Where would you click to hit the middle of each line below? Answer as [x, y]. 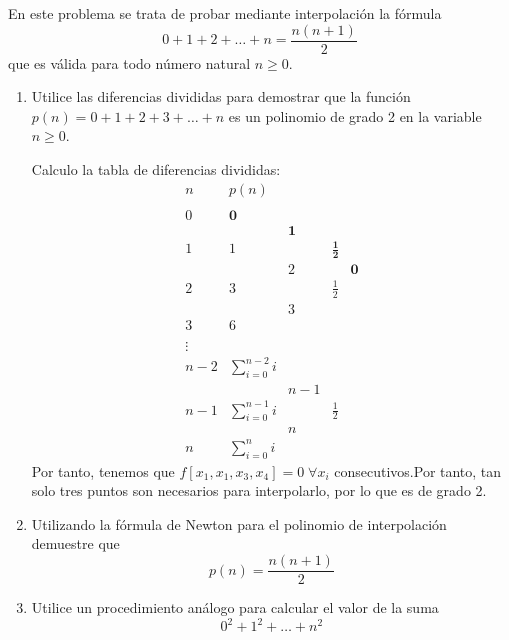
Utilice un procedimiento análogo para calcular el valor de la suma [235, 607]
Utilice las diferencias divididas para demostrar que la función [221, 96]
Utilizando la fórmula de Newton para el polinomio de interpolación [239, 523]
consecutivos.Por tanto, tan [418, 470]
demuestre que [75, 543]
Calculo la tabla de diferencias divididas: [156, 169]
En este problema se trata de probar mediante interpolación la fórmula [225, 13]
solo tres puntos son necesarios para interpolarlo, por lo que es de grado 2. [259, 490]
